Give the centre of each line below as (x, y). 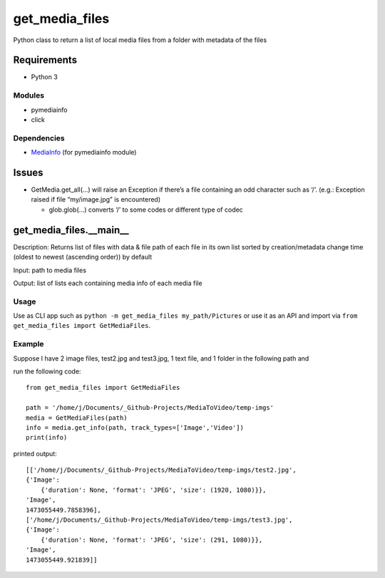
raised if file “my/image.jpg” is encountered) (96, 200)
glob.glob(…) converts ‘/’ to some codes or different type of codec (146, 210)
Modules (29, 96)
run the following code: (47, 371)
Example (29, 344)
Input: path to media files (50, 270)
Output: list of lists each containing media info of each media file (108, 283)
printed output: (35, 453)
